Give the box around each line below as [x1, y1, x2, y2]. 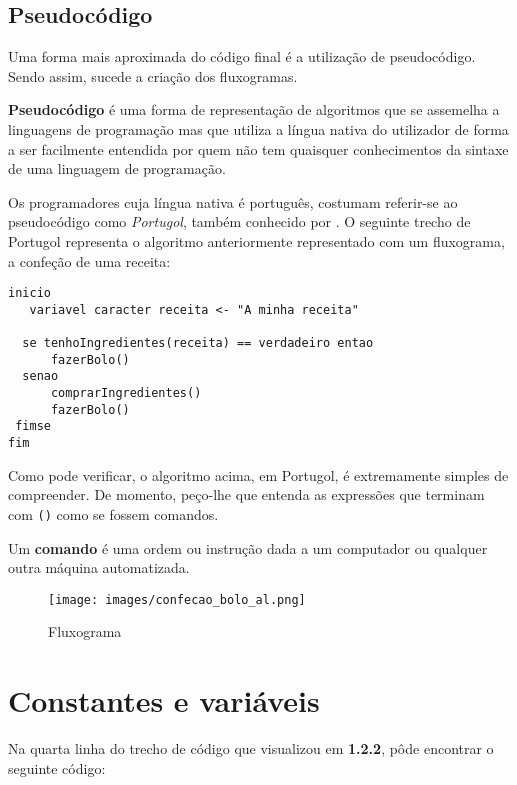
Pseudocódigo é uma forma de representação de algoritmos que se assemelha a [8, 99, 500, 120]
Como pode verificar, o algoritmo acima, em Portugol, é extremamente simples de [8, 464, 509, 485]
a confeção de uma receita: [8, 250, 171, 271]
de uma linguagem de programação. [8, 158, 226, 179]
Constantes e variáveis [8, 680, 320, 721]
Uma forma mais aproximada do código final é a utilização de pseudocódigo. [8, 46, 476, 67]
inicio [8, 286, 51, 301]
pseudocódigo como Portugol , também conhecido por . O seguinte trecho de [8, 211, 471, 232]
